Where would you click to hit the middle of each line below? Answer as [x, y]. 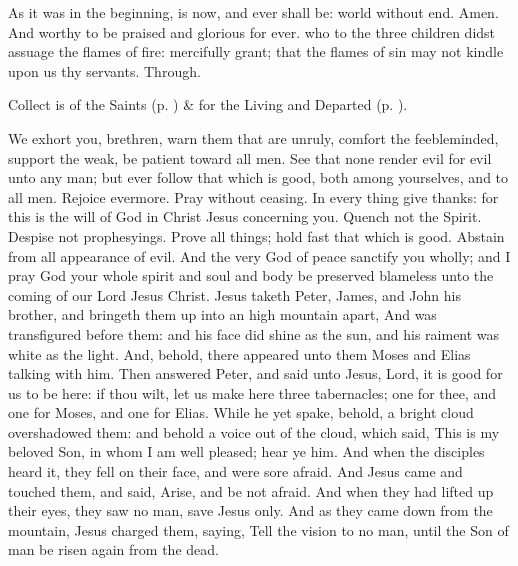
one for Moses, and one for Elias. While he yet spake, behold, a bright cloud [241, 412]
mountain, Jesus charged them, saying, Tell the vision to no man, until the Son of [258, 529]
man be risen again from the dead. [113, 549]
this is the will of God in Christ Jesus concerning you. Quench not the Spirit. [245, 216]
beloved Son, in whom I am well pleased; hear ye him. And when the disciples [246, 451]
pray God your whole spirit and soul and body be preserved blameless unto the [251, 275]
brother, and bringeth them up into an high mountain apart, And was [222, 314]
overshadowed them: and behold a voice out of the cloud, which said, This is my [254, 431]
